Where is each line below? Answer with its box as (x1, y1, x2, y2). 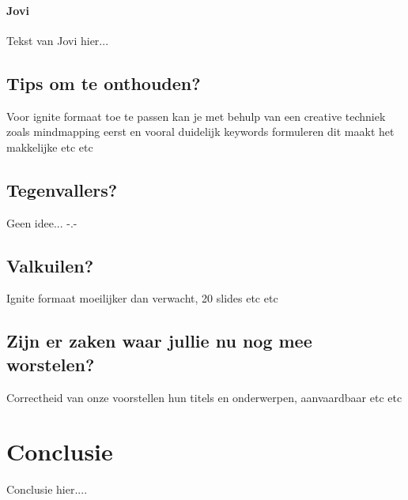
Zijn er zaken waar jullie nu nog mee (6, 329, 312, 353)
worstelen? (6, 352, 95, 376)
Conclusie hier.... (6, 481, 88, 498)
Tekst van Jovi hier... (6, 32, 109, 48)
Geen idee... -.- (6, 214, 77, 231)
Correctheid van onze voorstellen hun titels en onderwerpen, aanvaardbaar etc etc (6, 389, 402, 405)
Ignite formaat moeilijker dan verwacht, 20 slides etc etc (6, 290, 278, 306)
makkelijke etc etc (6, 138, 93, 155)
